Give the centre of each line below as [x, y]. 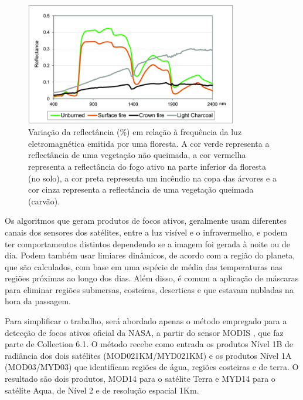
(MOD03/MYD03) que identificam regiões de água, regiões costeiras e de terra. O [152, 367]
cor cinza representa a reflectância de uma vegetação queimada [141, 189]
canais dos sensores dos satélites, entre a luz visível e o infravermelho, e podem [146, 232]
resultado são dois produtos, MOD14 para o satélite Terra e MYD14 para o [140, 379]
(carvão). [44, 201]
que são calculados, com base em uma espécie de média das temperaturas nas [144, 266]
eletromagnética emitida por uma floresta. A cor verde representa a [149, 143]
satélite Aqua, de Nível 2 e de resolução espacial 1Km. [102, 390]
